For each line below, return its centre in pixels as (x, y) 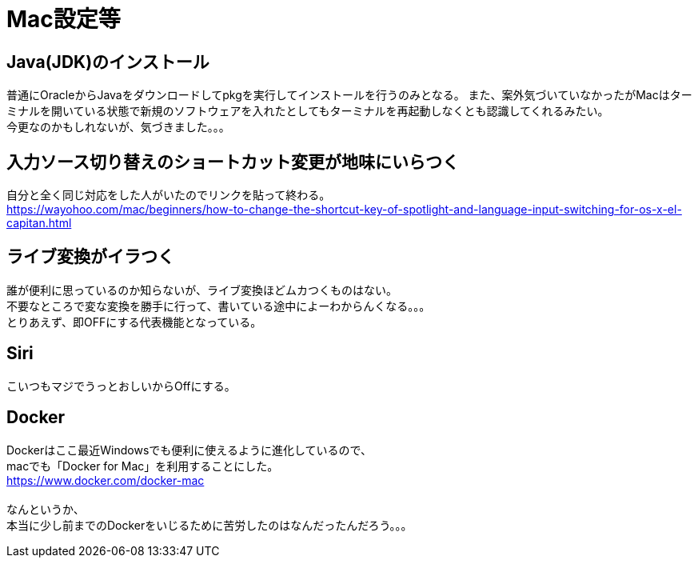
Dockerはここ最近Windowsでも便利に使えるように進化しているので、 (189, 450)
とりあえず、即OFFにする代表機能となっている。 (134, 322)
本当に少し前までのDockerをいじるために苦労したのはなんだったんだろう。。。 (209, 525)
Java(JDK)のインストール (108, 62)
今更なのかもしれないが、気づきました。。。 (118, 127)
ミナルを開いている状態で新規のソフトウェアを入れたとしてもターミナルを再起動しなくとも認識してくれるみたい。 (308, 111)
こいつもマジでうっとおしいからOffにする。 (121, 386)
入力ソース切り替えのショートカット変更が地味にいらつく (233, 162)
